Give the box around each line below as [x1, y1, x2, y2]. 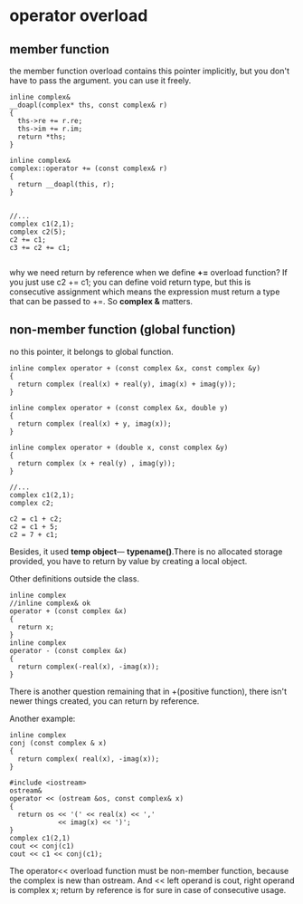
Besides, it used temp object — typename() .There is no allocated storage [9, 545, 283, 557]
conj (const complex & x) [9, 738, 107, 747]
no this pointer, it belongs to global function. [9, 346, 174, 357]
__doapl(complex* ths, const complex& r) [9, 101, 168, 110]
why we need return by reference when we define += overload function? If [9, 267, 288, 277]
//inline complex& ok [9, 599, 91, 608]
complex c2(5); [9, 227, 67, 236]
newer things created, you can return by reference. [9, 695, 200, 707]
